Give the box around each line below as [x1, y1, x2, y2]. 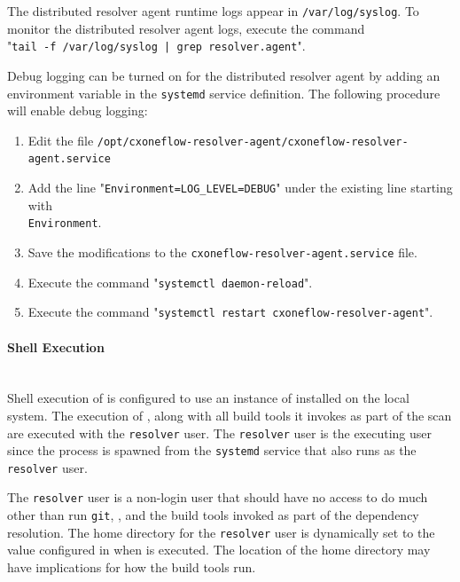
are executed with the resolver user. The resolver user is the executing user [7, 423, 432, 442]
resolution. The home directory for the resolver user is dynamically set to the [7, 523, 435, 541]
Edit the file [27, 130, 94, 149]
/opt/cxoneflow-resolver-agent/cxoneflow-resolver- [97, 135, 409, 148]
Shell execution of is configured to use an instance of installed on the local [7, 389, 409, 407]
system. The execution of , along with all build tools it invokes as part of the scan [7, 405, 452, 424]
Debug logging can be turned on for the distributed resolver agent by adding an [7, 66, 441, 84]
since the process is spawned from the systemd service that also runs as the [7, 441, 417, 460]
